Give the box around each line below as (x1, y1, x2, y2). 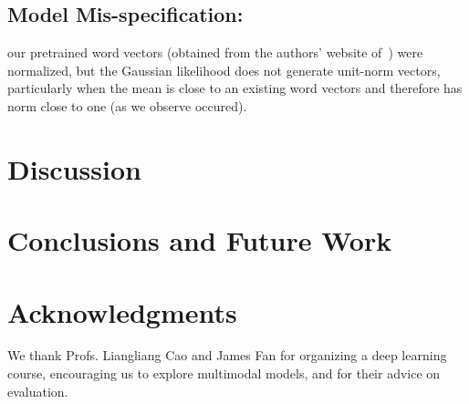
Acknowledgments (7, 293, 237, 330)
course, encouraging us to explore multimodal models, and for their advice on (7, 364, 441, 383)
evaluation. (7, 381, 68, 400)
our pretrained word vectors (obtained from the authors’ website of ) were (7, 43, 423, 62)
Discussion (7, 150, 141, 187)
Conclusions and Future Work (7, 222, 392, 259)
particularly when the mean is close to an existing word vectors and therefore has (7, 78, 463, 98)
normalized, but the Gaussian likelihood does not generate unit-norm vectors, (7, 60, 441, 79)
